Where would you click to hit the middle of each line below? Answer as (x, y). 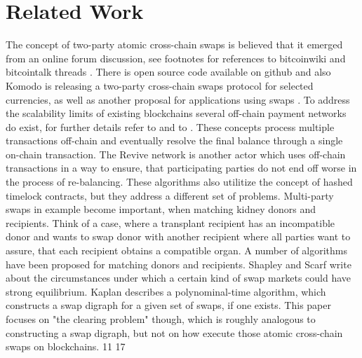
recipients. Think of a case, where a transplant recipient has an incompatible (170, 222)
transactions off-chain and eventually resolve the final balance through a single (174, 140)
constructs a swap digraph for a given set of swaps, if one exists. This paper (168, 305)
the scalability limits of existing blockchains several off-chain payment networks (176, 113)
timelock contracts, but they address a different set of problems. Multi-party (170, 195)
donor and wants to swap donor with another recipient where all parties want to (178, 236)
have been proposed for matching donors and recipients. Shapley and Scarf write (179, 264)
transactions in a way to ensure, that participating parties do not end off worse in (181, 168)
